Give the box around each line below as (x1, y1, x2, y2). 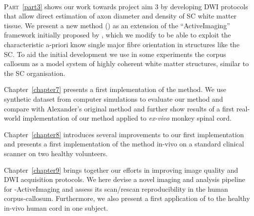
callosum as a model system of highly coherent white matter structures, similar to (4, 58, 249, 69)
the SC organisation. (4, 68, 65, 78)
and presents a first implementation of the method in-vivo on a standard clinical (4, 139, 244, 149)
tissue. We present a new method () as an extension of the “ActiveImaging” (4, 20, 230, 30)
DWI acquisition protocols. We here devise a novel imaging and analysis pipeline (4, 174, 245, 184)
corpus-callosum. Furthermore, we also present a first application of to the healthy (4, 193, 250, 203)
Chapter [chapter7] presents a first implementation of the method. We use (4, 84, 227, 94)
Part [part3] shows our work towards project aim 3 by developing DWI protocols (4, 1, 248, 11)
